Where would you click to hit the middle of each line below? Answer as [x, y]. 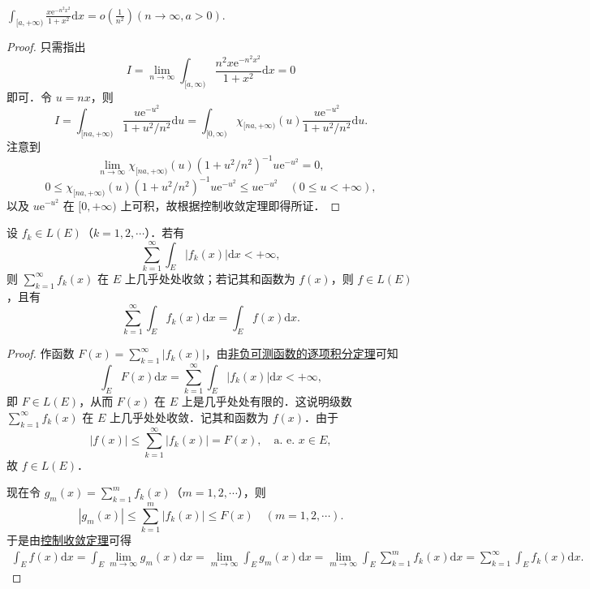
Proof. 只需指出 [46, 47]
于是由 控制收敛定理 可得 [69, 540]
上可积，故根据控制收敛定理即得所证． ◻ [230, 205]
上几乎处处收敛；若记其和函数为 [210, 278]
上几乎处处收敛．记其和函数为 [189, 417]
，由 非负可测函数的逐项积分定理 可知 [301, 353]
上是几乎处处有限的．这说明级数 [267, 401]
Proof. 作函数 [41, 353]
